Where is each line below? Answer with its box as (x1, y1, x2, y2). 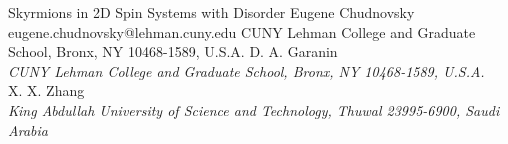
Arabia (8, 119, 48, 140)
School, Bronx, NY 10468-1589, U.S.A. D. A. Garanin (8, 41, 338, 62)
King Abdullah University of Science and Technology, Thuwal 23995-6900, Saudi (8, 99, 500, 120)
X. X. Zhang (8, 80, 85, 101)
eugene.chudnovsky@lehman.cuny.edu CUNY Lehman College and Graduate (8, 21, 476, 42)
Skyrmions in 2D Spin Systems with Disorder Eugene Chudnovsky (8, 2, 415, 22)
